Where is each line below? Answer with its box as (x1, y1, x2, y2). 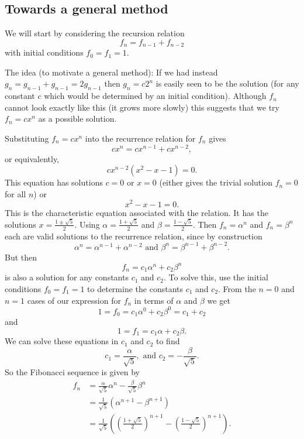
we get (207, 294, 230, 306)
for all (5, 187, 26, 200)
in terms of (134, 294, 174, 306)
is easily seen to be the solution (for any (156, 77, 299, 90)
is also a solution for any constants (5, 271, 129, 283)
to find (156, 335, 180, 347)
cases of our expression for (27, 294, 121, 306)
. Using (74, 218, 100, 230)
